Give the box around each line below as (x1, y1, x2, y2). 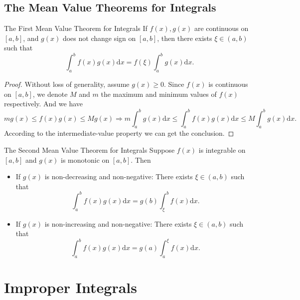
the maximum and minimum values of (101, 88, 217, 99)
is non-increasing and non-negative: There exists (44, 218, 192, 229)
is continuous (208, 79, 248, 89)
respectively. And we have (4, 98, 83, 109)
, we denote (32, 88, 68, 99)
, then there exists (157, 32, 212, 43)
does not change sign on (62, 32, 136, 43)
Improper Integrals (4, 277, 137, 298)
